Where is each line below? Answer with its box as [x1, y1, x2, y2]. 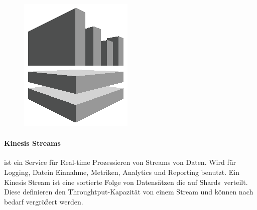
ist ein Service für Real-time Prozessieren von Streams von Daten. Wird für [4, 157, 236, 167]
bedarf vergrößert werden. [4, 196, 83, 206]
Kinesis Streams [4, 138, 61, 148]
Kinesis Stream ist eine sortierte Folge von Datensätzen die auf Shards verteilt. [4, 176, 248, 187]
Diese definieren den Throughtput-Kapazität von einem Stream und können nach [4, 186, 253, 197]
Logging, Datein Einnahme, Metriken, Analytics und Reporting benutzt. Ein [4, 166, 240, 177]
